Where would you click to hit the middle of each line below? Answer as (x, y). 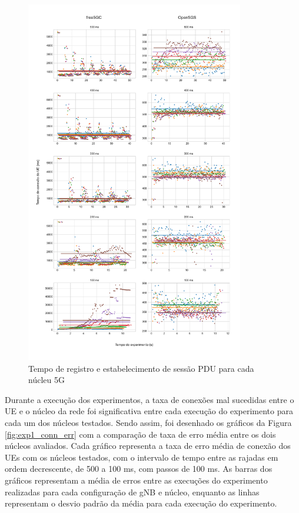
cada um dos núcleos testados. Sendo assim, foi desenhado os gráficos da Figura (148, 422)
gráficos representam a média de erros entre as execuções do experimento (136, 480)
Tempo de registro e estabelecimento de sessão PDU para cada (141, 368)
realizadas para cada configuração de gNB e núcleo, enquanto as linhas (132, 492)
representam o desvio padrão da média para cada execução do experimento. (141, 503)
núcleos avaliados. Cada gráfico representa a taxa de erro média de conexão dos (148, 446)
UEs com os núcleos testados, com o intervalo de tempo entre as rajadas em (142, 457)
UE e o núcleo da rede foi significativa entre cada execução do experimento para (149, 411)
